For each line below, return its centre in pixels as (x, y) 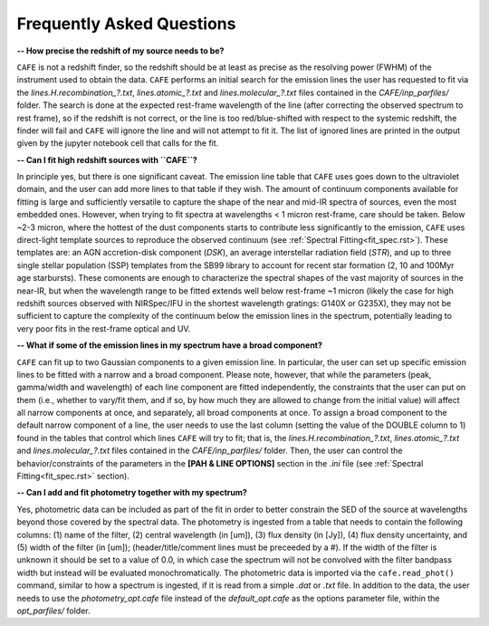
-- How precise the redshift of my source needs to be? (120, 51)
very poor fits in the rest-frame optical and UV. (104, 328)
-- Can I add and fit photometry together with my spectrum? (132, 493)
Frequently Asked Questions (126, 24)
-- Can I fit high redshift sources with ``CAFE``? (107, 159)
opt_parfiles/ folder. (53, 611)
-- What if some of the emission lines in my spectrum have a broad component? (170, 345)
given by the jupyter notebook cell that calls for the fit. (118, 143)
